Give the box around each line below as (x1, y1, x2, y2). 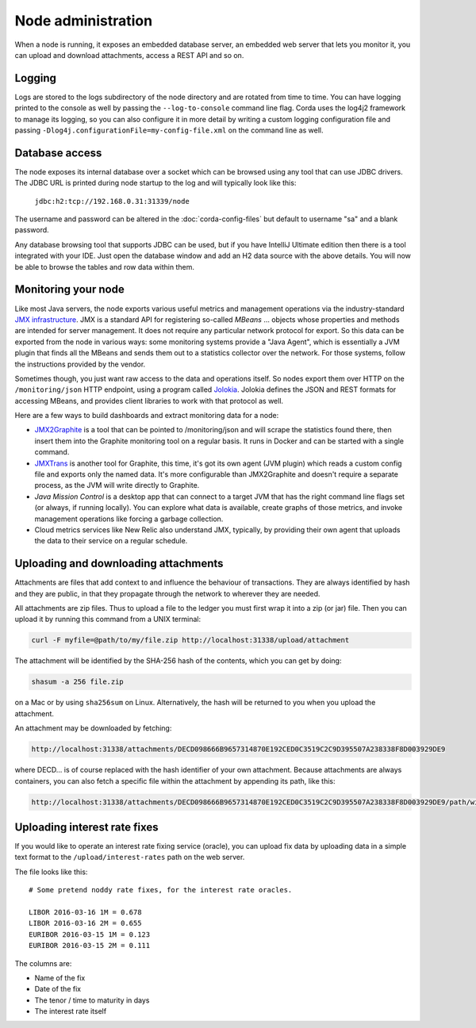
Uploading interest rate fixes (14, 820, 159, 834)
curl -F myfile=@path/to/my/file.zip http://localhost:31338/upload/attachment (31, 635, 350, 645)
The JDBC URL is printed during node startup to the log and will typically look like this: (14, 178, 297, 188)
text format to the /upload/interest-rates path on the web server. (14, 853, 245, 862)
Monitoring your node (14, 282, 125, 297)
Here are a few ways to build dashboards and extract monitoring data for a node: (14, 411, 279, 420)
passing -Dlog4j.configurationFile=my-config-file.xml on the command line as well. (14, 125, 324, 135)
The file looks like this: (14, 867, 88, 876)
